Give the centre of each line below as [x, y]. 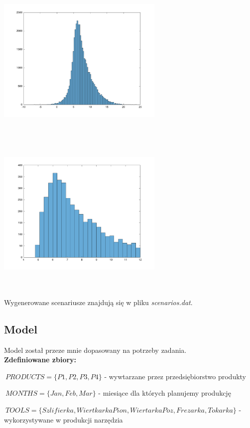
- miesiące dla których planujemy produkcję [165, 393]
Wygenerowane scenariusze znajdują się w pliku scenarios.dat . [98, 302]
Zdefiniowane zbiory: [40, 360]
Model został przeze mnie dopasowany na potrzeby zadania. [95, 350]
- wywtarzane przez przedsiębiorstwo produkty [175, 376]
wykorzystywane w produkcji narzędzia [63, 419]
